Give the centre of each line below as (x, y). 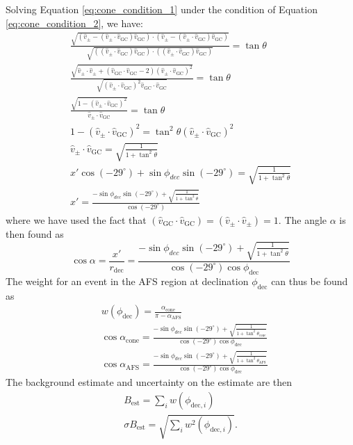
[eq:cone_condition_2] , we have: (74, 23)
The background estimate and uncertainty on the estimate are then (149, 382)
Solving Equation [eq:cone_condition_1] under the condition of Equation (162, 9)
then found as (35, 233)
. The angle (303, 219)
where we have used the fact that (76, 219)
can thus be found (310, 281)
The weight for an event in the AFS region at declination (127, 281)
